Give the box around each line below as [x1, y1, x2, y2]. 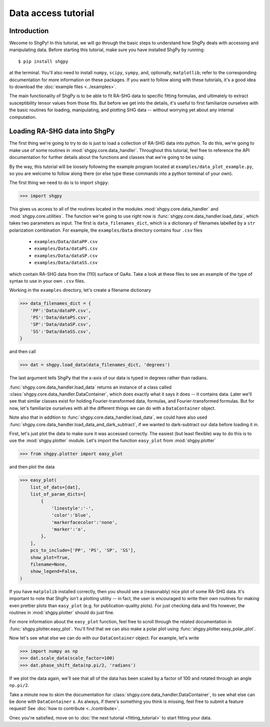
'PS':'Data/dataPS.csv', [30, 315, 91, 320]
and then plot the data [9, 464, 55, 470]
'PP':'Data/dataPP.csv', [30, 307, 91, 313]
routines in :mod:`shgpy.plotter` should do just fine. [9, 609, 114, 615]
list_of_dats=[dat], [30, 484, 81, 490]
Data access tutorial [9, 8, 94, 19]
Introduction [9, 27, 49, 35]
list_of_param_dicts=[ [30, 491, 86, 497]
